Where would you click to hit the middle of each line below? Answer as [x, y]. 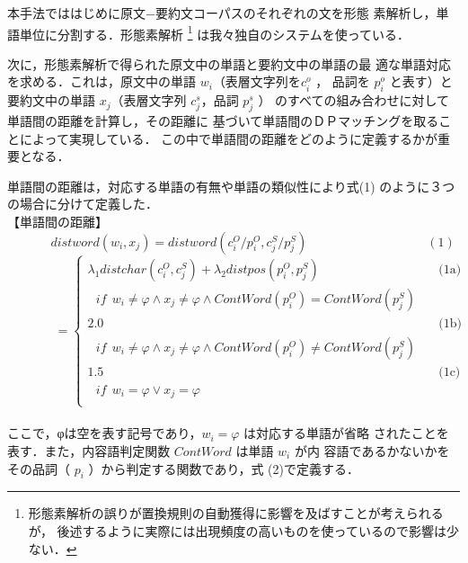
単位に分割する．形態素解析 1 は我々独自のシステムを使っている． [215, 32]
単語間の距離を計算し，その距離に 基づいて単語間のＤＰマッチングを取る [223, 121]
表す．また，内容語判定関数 [89, 450]
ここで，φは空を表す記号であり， [105, 433]
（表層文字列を [256, 81]
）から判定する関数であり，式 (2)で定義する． [224, 468]
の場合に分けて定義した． [83, 204]
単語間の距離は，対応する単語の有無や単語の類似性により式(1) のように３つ [231, 186]
